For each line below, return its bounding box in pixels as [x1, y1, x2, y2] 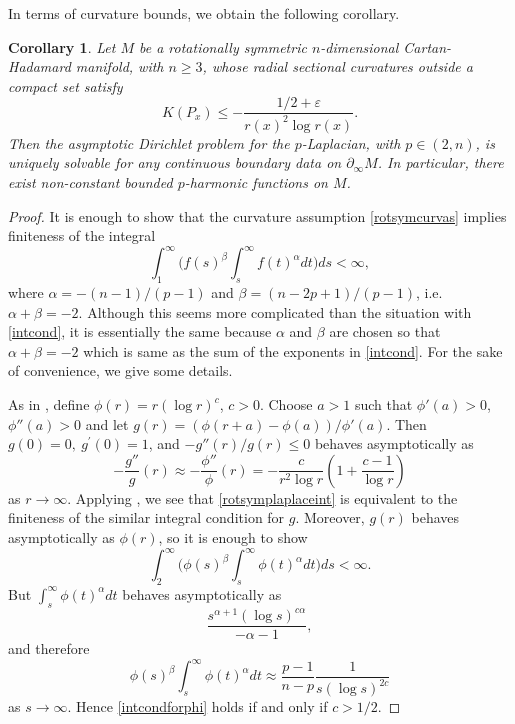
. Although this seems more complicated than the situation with [78, 301, 472, 322]
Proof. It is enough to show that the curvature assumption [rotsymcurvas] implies [8, 205, 507, 226]
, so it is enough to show [158, 526, 308, 547]
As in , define [8, 394, 90, 415]
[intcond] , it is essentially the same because [8, 321, 272, 342]
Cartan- [403, 36, 452, 57]
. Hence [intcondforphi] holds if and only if [67, 696, 328, 717]
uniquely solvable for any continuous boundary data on [8, 152, 342, 173]
